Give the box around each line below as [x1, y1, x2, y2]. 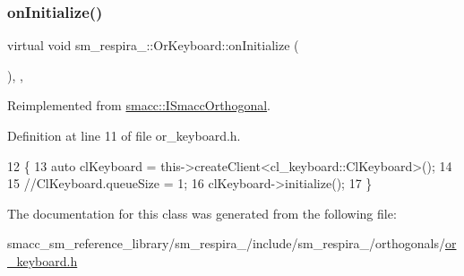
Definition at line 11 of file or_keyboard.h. [7, 126, 241, 144]
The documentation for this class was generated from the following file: [7, 203, 397, 222]
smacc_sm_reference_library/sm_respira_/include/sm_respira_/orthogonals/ [7, 234, 445, 253]
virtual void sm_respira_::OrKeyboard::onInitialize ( [7, 36, 299, 55]
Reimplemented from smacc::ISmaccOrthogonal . [7, 96, 271, 115]
